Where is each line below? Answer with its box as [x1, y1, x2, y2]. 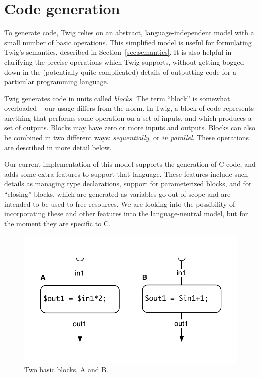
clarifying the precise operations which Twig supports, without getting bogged [4, 56, 244, 67]
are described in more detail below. [4, 142, 112, 152]
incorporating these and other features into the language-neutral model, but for [4, 208, 248, 219]
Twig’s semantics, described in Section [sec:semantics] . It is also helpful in [4, 47, 232, 57]
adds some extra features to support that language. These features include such [4, 168, 248, 179]
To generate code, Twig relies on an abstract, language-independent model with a [4, 27, 254, 38]
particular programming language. [4, 76, 109, 87]
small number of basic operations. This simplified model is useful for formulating [4, 37, 252, 47]
